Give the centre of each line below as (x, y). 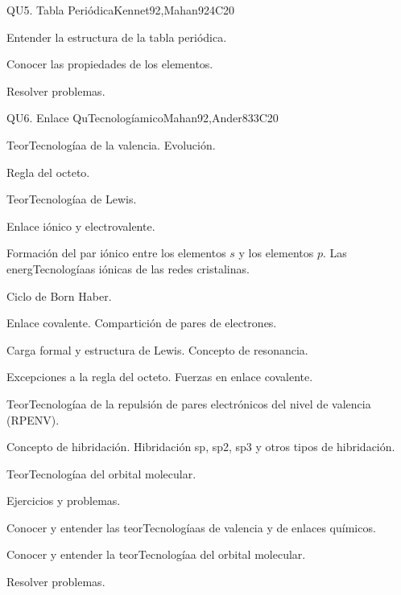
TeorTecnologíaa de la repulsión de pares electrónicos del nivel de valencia (189, 403)
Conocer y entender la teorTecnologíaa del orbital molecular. (156, 554)
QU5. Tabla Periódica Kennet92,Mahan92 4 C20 (121, 10)
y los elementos (276, 253)
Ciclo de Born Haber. (59, 295)
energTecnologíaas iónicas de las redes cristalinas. (128, 268)
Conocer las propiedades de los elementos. (110, 64)
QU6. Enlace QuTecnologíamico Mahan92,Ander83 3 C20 (143, 118)
